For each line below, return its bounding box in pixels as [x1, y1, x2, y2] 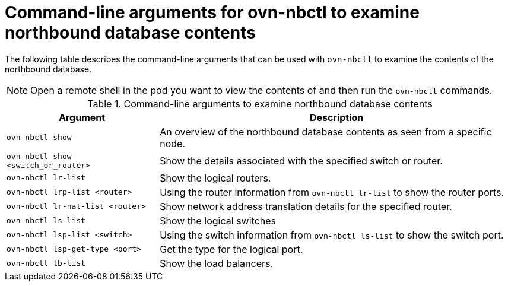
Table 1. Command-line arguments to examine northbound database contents [87, 97, 433, 110]
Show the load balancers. [160, 257, 274, 269]
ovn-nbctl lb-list [7, 259, 86, 268]
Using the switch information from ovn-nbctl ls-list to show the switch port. [160, 228, 504, 241]
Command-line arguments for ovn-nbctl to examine [5, 2, 420, 23]
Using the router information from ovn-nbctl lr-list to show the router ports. [160, 186, 504, 198]
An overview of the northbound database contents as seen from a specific [160, 125, 492, 138]
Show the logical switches [160, 214, 277, 227]
